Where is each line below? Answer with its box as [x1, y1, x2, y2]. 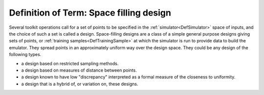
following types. [9, 52, 42, 57]
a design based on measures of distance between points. [21, 67, 137, 73]
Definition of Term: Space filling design [9, 7, 171, 18]
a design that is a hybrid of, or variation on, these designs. [21, 81, 138, 87]
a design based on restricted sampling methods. [21, 60, 119, 66]
